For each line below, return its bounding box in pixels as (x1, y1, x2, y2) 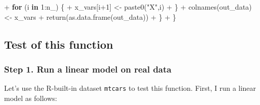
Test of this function (4, 36, 113, 52)
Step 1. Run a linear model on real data (4, 62, 172, 75)
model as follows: (4, 92, 57, 103)
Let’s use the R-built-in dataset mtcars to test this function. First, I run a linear (4, 83, 256, 93)
